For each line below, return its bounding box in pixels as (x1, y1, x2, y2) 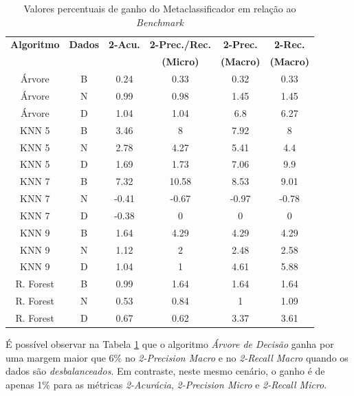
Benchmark (136, 14, 184, 29)
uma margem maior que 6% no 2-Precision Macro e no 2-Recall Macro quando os (5, 350, 349, 364)
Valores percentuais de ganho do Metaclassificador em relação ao (23, 1, 296, 15)
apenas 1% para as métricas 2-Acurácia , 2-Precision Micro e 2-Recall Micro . (5, 377, 327, 391)
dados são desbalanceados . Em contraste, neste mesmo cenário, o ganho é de (5, 364, 325, 378)
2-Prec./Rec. (149, 37, 211, 52)
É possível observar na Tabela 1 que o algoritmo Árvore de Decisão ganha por (5, 337, 334, 351)
